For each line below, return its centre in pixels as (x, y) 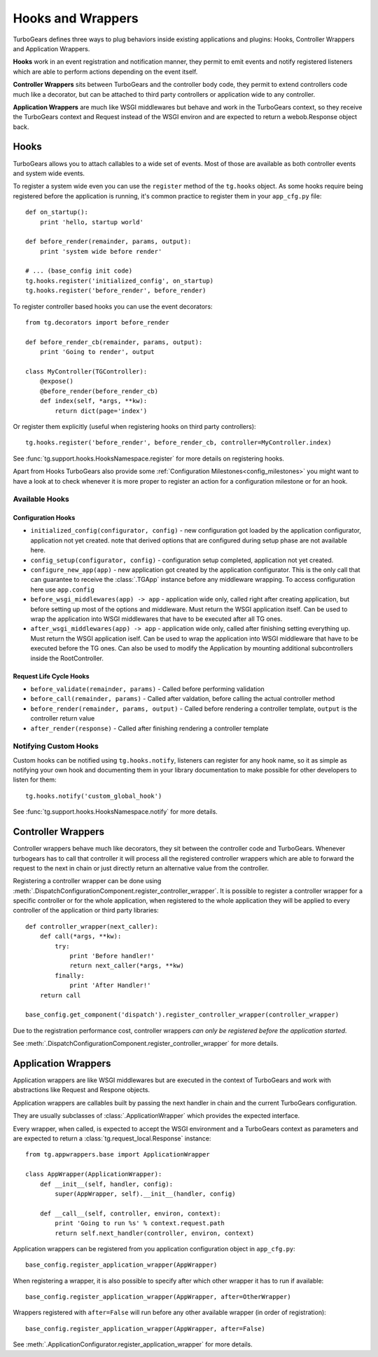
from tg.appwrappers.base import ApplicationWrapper (118, 1154)
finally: (70, 975)
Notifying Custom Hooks (56, 746)
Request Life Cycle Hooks (51, 676)
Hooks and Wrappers (76, 18)
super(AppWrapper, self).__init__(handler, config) (145, 1194)
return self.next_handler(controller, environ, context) (155, 1233)
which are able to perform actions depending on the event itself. (105, 71)
